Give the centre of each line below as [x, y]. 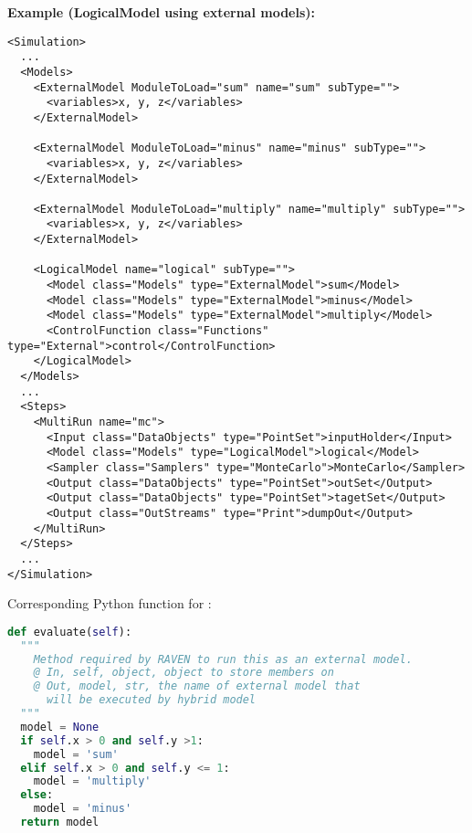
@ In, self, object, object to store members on [184, 673]
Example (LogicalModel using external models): [162, 12]
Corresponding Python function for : [110, 603]
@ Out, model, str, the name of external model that [197, 686]
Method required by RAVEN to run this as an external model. [223, 659]
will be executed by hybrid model [151, 700]
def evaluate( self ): [70, 632]
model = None [60, 727]
